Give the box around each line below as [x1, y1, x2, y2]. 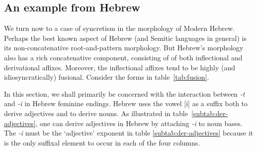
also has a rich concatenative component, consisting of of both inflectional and [4, 52, 243, 62]
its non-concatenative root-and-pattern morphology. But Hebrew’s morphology [4, 42, 244, 53]
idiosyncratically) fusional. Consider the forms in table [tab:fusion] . [4, 72, 209, 82]
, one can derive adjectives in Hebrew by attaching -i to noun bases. [35, 118, 243, 128]
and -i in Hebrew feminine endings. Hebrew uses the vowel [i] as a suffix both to [4, 98, 248, 109]
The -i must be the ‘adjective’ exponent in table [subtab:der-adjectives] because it [4, 128, 254, 138]
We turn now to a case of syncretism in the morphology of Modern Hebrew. [4, 23, 235, 33]
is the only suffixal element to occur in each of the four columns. [4, 137, 200, 148]
